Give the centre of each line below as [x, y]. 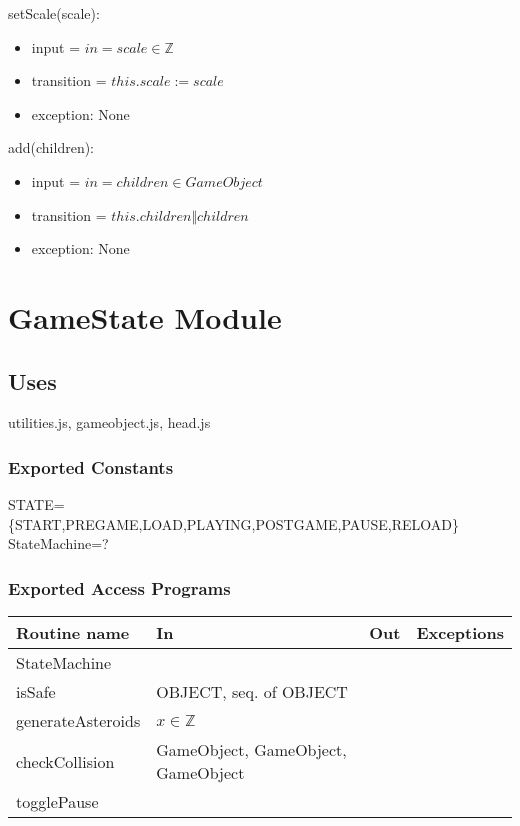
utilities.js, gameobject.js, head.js [109, 422]
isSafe [36, 692]
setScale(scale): [54, 13]
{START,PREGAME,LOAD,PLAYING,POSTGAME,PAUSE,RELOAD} [233, 523]
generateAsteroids [78, 721]
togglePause [57, 802]
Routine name [73, 633]
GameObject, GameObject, [251, 750]
